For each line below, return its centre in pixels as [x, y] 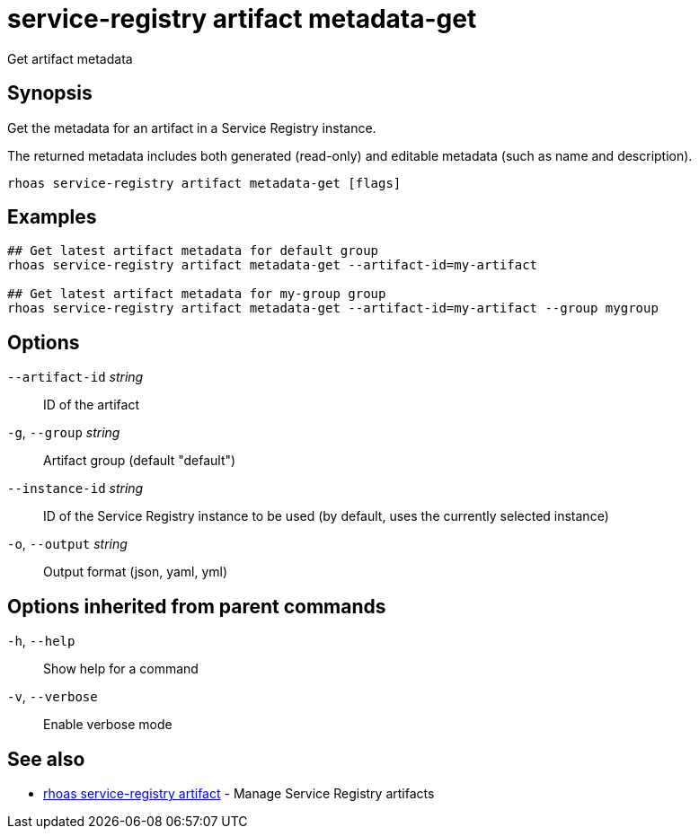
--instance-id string [75, 488]
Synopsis [50, 93]
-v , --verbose [53, 697]
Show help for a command [121, 669]
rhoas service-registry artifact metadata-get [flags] [204, 183]
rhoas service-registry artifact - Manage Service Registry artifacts [239, 793]
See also [46, 759]
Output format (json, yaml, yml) [136, 572]
